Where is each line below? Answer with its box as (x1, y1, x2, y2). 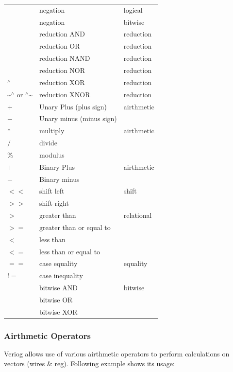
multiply (39, 125, 65, 136)
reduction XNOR (39, 89, 90, 99)
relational (123, 210, 152, 220)
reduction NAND (39, 53, 90, 63)
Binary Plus (39, 161, 75, 172)
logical (123, 4, 143, 15)
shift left (39, 186, 65, 196)
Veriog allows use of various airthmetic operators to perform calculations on (4, 349, 230, 359)
